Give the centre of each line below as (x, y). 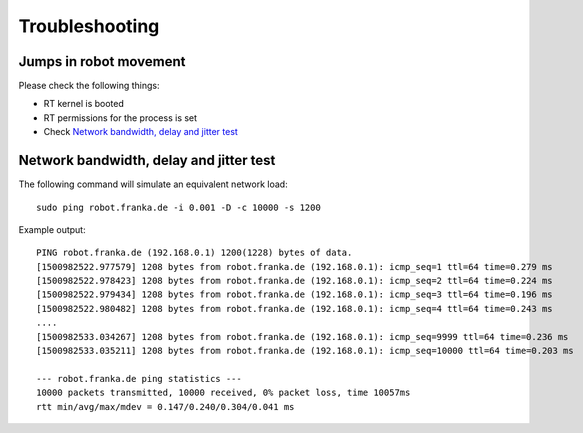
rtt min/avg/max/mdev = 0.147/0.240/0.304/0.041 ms (165, 406)
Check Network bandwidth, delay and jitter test (141, 132)
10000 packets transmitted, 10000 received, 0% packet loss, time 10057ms (223, 393)
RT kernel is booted (84, 104)
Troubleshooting (89, 26)
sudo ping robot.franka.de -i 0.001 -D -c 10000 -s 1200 (179, 207)
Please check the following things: (89, 86)
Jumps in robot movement (102, 61)
